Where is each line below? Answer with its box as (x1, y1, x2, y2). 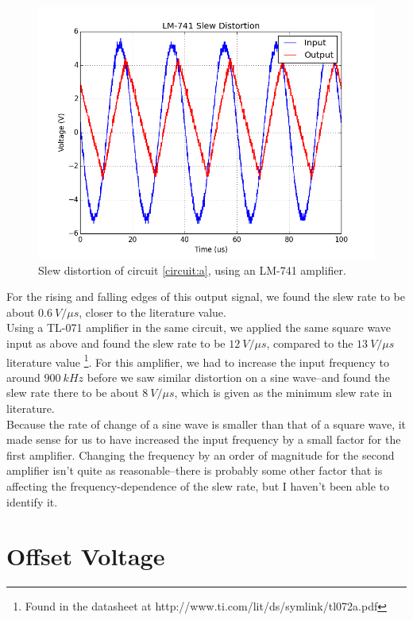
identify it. (6, 493, 58, 510)
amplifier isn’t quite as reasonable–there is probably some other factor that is (6, 462, 383, 479)
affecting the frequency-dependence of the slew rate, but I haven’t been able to (6, 477, 389, 494)
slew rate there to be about (6, 384, 139, 401)
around (6, 368, 41, 385)
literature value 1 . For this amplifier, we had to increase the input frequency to (6, 351, 390, 370)
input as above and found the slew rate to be (6, 334, 226, 351)
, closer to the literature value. (79, 303, 226, 320)
